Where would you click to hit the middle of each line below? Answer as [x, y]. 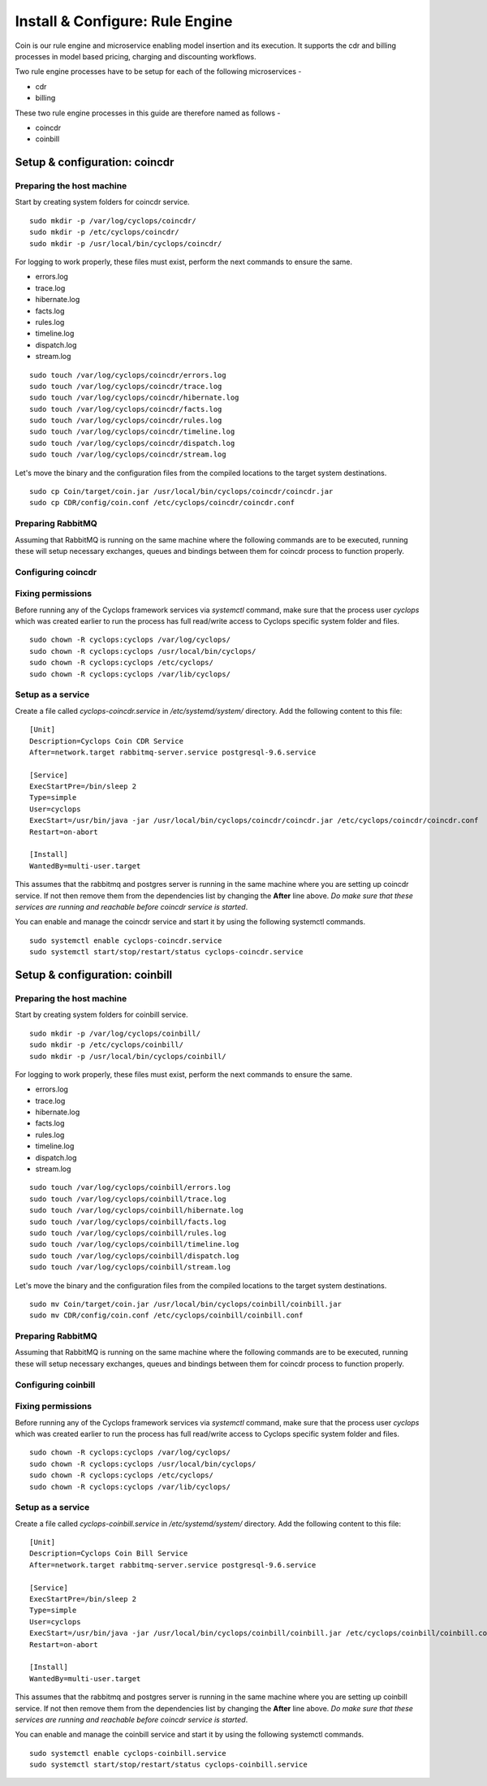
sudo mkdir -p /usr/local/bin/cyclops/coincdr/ [126, 243]
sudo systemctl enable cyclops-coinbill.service [128, 1753]
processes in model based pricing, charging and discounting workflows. [136, 56]
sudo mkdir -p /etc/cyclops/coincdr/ [105, 232]
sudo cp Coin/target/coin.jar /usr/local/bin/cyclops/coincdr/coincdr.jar [181, 492]
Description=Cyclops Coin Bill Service [109, 1554]
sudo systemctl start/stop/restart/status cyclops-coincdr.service [166, 952]
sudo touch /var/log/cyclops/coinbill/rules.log [128, 1233]
